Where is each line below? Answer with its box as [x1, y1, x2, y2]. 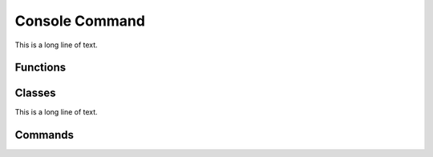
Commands [14, 128, 75, 142]
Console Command [14, 12, 146, 30]
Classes [14, 87, 56, 100]
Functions [14, 61, 67, 74]
